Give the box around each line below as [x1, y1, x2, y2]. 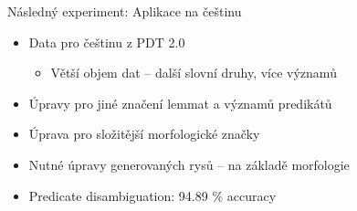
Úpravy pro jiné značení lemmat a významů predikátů [28, 93, 332, 112]
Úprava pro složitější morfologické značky [28, 124, 260, 143]
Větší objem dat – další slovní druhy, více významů [50, 63, 337, 82]
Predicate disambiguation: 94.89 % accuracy [28, 185, 277, 205]
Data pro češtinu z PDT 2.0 [28, 32, 185, 51]
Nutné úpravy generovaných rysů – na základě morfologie [28, 154, 350, 174]
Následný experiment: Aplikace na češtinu [7, 2, 242, 20]
